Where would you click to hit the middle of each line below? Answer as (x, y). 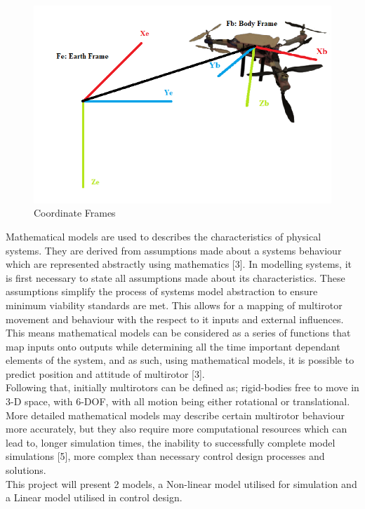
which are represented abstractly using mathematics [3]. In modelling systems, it (179, 264)
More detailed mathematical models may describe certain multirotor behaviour (175, 415)
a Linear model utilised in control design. (94, 497)
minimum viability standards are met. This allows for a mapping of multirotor (174, 305)
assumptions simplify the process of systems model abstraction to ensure (162, 291)
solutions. (26, 470)
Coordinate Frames (75, 213)
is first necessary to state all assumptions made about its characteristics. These (175, 277)
